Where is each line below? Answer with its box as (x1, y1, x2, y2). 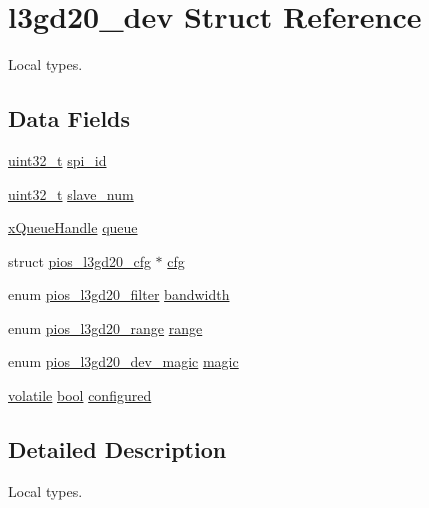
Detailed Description (8, 434, 227, 465)
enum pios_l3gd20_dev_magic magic (8, 351, 239, 372)
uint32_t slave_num (8, 183, 134, 204)
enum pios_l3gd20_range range (8, 317, 203, 338)
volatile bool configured (8, 385, 152, 406)
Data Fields (8, 103, 131, 134)
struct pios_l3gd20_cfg (8, 250, 151, 271)
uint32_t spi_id (8, 149, 107, 170)
